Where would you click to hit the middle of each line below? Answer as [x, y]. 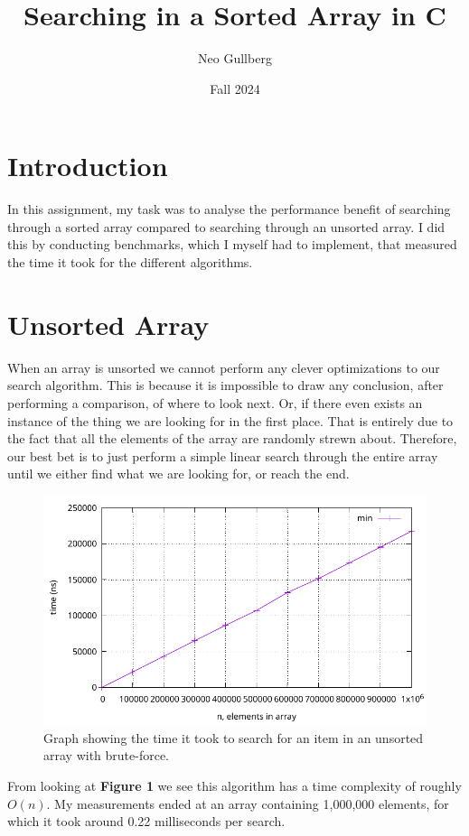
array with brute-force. [107, 755]
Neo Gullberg [235, 58]
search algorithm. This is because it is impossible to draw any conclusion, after [225, 385]
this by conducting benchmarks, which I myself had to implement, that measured [232, 244]
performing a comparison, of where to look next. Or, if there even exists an [215, 402]
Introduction [88, 166]
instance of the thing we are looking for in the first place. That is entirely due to [230, 420]
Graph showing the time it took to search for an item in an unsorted [234, 737]
